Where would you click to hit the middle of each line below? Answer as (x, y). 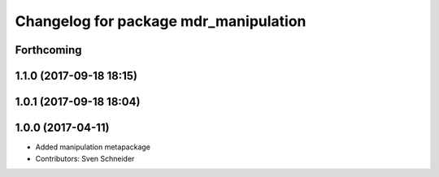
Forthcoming (48, 50)
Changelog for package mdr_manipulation (161, 21)
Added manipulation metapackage (93, 147)
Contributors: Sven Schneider (85, 158)
